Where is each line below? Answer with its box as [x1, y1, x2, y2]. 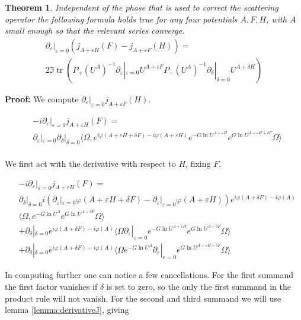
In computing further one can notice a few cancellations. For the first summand [5, 269, 294, 281]
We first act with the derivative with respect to [5, 157, 176, 169]
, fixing [185, 157, 211, 169]
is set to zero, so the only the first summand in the [106, 280, 291, 292]
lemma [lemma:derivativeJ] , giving [5, 303, 129, 316]
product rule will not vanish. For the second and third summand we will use [5, 292, 281, 304]
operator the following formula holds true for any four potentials [5, 12, 238, 25]
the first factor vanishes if [5, 280, 98, 292]
